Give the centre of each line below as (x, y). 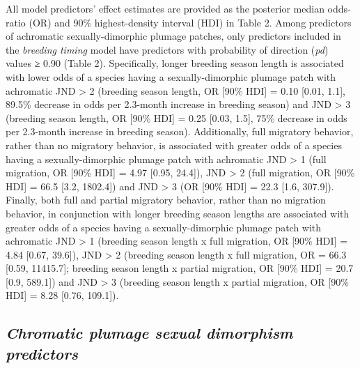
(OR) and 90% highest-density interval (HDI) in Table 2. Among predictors (190, 22)
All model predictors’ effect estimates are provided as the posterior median (165, 8)
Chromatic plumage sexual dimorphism (149, 333)
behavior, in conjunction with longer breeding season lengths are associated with (178, 213)
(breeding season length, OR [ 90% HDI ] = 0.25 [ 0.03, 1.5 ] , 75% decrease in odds (177, 117)
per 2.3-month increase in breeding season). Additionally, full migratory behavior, (180, 131)
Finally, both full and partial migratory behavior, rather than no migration (166, 200)
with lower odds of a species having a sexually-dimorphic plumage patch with (171, 76)
